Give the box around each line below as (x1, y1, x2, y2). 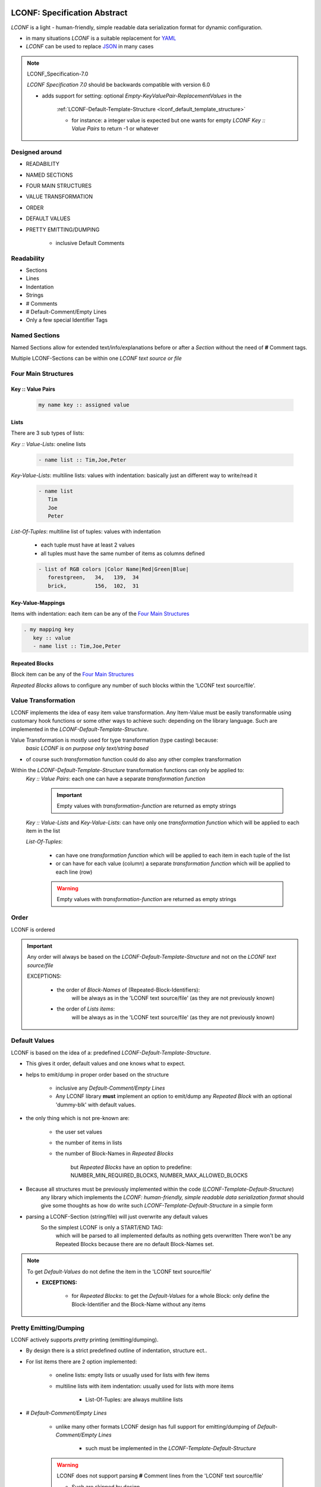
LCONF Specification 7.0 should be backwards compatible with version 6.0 (27, 81, 210, 89)
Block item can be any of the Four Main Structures (11, 671, 134, 678)
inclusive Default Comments (55, 239, 125, 246)
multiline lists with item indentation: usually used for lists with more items (55, 1382, 234, 1389)
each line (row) (55, 868, 93, 876)
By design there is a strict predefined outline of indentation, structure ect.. (26, 1347, 207, 1354)
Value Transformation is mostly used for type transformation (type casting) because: (11, 736, 218, 743)
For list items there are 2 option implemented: (26, 1358, 137, 1365)
